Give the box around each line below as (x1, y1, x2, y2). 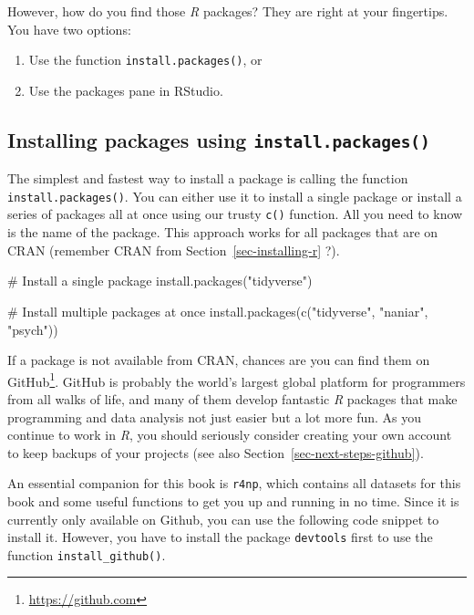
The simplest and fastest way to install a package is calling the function (7, 169, 408, 188)
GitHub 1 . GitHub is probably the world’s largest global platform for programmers (7, 369, 466, 391)
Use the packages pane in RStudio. (28, 80, 223, 99)
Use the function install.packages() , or (28, 50, 263, 69)
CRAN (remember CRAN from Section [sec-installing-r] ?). (7, 240, 340, 259)
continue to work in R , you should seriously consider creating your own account (7, 425, 452, 444)
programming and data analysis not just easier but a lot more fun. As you (7, 407, 422, 426)
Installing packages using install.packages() (7, 125, 430, 153)
